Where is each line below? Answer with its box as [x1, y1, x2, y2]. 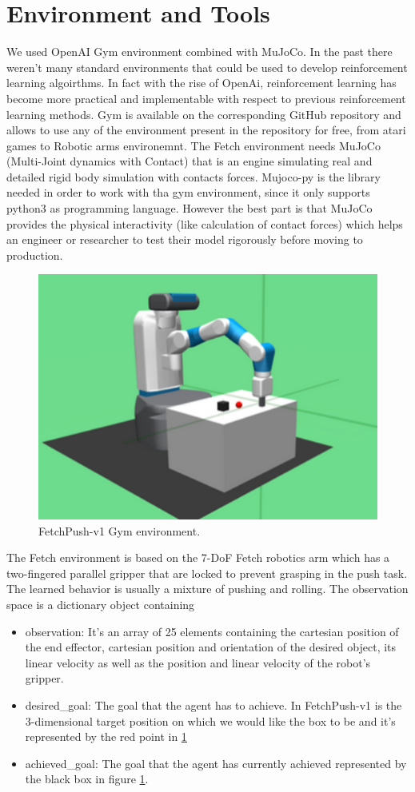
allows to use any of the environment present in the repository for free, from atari [6, 121, 406, 138]
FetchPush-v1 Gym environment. [38, 522, 201, 539]
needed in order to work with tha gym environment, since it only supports [6, 184, 370, 201]
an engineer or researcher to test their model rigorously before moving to [6, 231, 363, 248]
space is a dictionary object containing [6, 595, 195, 612]
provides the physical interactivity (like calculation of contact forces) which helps [6, 215, 403, 232]
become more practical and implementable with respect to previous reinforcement [6, 90, 406, 106]
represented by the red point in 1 [25, 728, 187, 745]
